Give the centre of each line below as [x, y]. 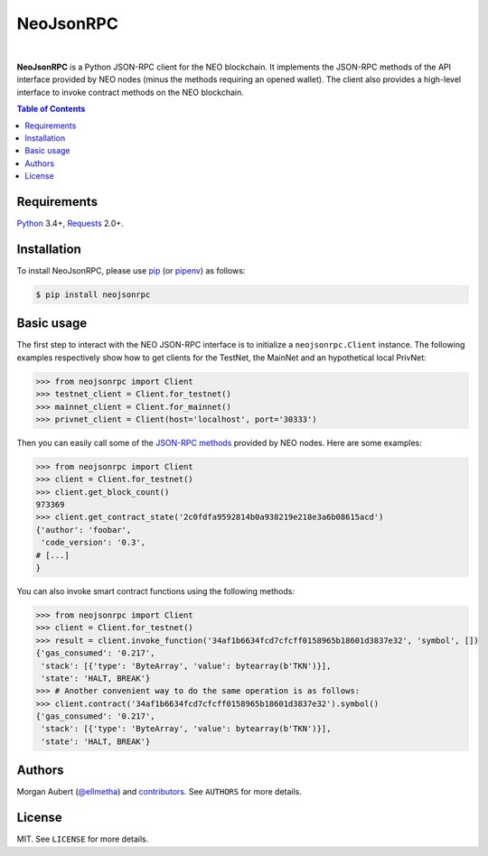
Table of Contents [51, 109]
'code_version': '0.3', [94, 543]
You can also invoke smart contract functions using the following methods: [156, 591]
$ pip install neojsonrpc [93, 294]
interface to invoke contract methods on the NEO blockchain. [130, 92]
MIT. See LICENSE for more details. [83, 839]
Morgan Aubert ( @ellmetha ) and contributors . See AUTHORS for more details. [160, 792]
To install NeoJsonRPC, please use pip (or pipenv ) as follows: [131, 270]
